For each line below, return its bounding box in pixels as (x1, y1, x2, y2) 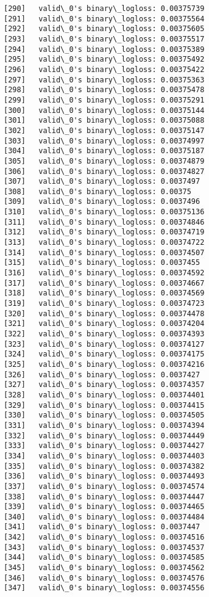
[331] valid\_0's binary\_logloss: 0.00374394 (4, 421, 205, 430)
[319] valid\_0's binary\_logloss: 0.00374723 (4, 299, 205, 308)
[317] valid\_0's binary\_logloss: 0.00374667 (4, 278, 205, 288)
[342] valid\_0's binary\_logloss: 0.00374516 (4, 533, 205, 542)
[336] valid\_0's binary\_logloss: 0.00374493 (4, 472, 205, 481)
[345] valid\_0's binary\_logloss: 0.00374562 (4, 563, 205, 573)
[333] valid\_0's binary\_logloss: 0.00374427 (4, 441, 205, 450)
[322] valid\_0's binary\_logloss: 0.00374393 (4, 330, 205, 338)
